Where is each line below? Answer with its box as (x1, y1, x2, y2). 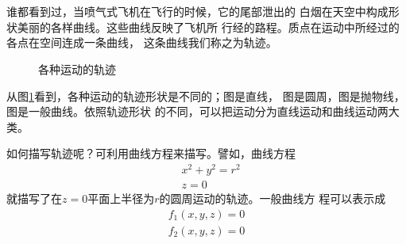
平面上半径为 (87, 190, 155, 207)
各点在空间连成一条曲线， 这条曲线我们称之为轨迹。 (6, 34, 277, 51)
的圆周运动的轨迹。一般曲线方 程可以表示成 (159, 190, 386, 207)
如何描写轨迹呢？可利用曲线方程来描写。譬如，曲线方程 (6, 145, 296, 162)
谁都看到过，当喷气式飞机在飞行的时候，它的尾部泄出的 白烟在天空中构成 (6, 3, 389, 20)
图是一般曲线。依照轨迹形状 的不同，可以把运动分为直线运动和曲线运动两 (6, 103, 389, 120)
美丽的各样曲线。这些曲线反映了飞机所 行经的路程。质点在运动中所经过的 (17, 18, 400, 35)
